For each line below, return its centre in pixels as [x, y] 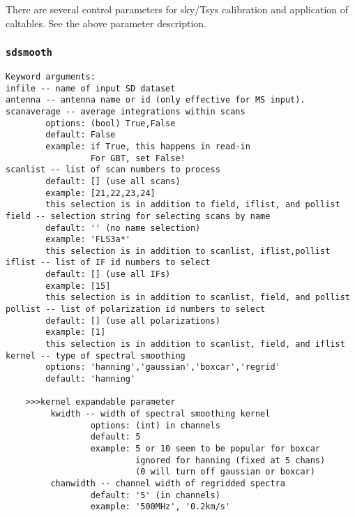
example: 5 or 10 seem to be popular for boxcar [205, 448]
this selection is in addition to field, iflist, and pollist [193, 205]
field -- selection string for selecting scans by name [138, 216]
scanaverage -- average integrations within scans [126, 111]
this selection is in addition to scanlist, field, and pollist [198, 298]
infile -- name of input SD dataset [91, 88]
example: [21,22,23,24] [100, 193]
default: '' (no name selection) [123, 228]
